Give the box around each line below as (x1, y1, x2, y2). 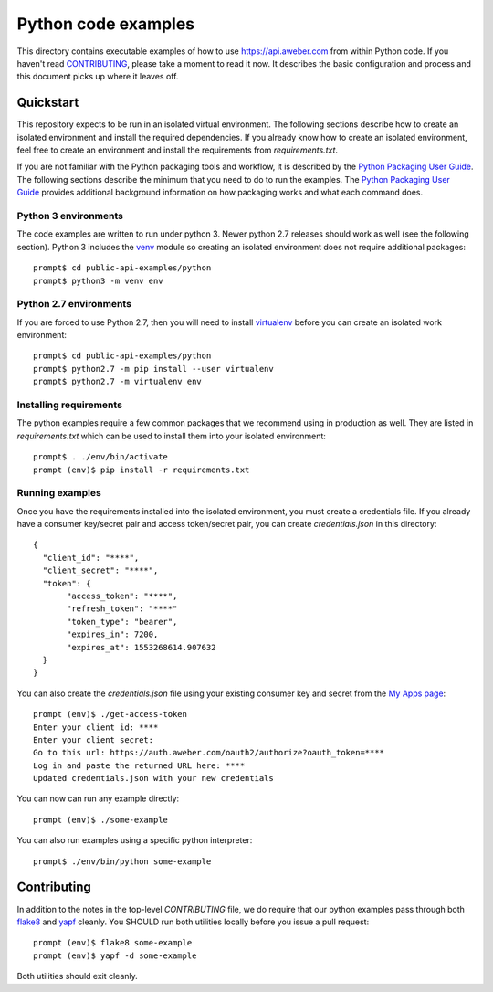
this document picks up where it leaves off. (16, 71, 179, 82)
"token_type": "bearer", (67, 617, 178, 627)
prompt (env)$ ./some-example (33, 814, 169, 825)
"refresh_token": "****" (67, 604, 178, 614)
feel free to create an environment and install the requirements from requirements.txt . (16, 144, 338, 155)
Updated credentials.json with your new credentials (33, 773, 274, 784)
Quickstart (16, 95, 79, 111)
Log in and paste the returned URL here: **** (33, 760, 246, 771)
